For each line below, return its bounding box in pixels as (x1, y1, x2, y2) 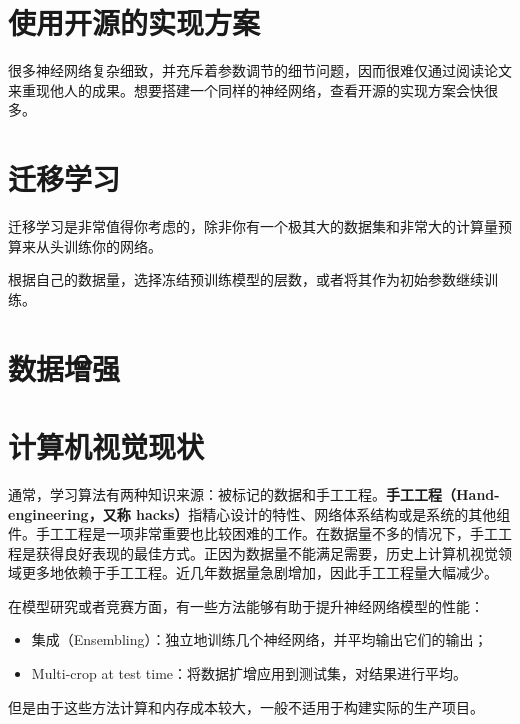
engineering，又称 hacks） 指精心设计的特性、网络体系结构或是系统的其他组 (8, 503, 511, 524)
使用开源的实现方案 (8, 2, 261, 43)
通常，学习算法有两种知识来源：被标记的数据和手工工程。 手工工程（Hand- (8, 483, 500, 504)
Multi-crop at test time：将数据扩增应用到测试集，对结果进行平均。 (31, 663, 468, 684)
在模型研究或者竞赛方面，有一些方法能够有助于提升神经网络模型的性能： (8, 595, 484, 616)
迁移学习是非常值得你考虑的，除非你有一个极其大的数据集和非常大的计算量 (8, 216, 498, 237)
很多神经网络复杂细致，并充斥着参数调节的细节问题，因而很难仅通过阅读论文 (8, 60, 512, 81)
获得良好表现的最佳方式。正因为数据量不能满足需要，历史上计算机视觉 (35, 542, 498, 563)
